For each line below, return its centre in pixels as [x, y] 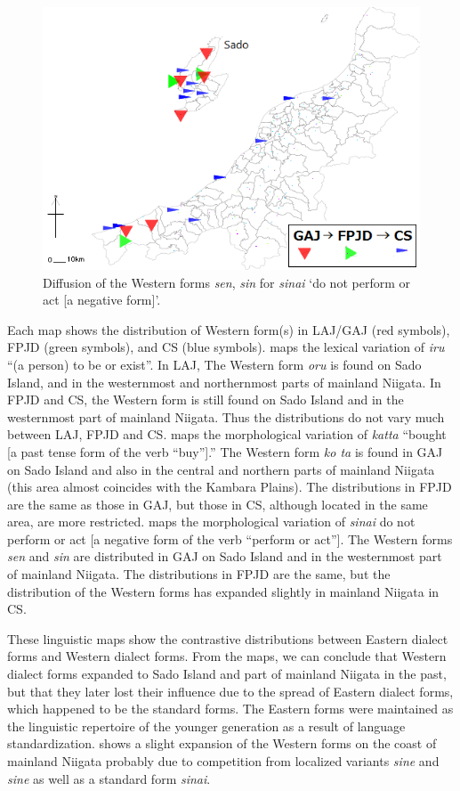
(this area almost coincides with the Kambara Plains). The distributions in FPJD [230, 487]
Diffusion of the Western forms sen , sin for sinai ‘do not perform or [226, 282]
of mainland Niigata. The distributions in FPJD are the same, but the [199, 574]
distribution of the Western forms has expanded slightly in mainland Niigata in [223, 591]
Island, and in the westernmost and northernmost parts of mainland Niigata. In [224, 382]
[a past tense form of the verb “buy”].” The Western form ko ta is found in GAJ [225, 451]
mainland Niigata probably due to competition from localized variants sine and [223, 761]
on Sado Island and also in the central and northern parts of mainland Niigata [221, 469]
